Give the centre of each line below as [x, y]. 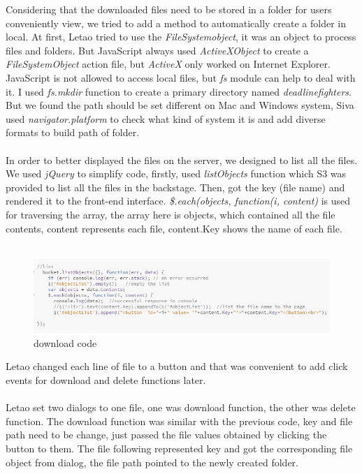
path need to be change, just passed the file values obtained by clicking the [166, 435]
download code [65, 342]
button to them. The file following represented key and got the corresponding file [179, 448]
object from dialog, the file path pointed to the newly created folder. [152, 462]
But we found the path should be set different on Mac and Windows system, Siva [180, 105]
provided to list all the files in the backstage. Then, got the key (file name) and [175, 187]
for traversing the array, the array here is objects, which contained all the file [171, 214]
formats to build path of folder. [73, 132]
